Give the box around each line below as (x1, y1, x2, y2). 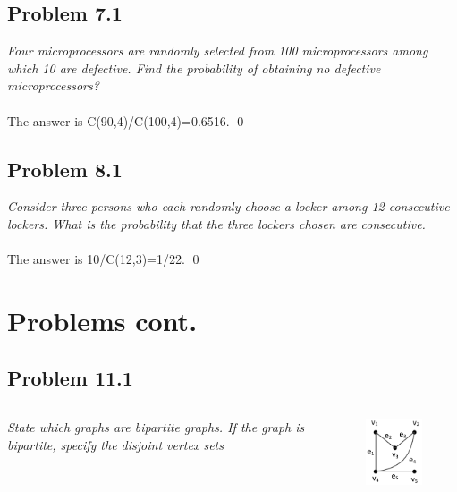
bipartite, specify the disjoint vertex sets (7, 435, 224, 454)
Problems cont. (7, 301, 198, 338)
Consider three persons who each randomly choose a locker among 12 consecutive (7, 197, 450, 216)
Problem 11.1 (7, 363, 133, 391)
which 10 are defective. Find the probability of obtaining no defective (7, 58, 381, 77)
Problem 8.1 (7, 155, 123, 182)
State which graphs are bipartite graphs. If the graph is (7, 418, 305, 437)
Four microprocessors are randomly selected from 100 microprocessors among (7, 41, 428, 60)
